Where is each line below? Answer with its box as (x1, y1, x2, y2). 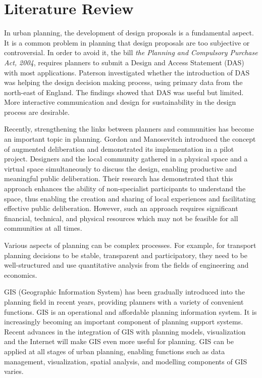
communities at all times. (4, 223, 82, 233)
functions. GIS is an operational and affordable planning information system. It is (4, 306, 257, 317)
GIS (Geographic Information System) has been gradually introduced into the (4, 286, 245, 297)
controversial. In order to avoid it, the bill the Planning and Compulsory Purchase (4, 47, 258, 58)
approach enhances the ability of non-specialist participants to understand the (4, 183, 246, 194)
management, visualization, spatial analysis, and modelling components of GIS (4, 356, 247, 366)
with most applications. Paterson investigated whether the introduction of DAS (4, 67, 250, 77)
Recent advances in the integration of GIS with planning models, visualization (4, 326, 246, 337)
